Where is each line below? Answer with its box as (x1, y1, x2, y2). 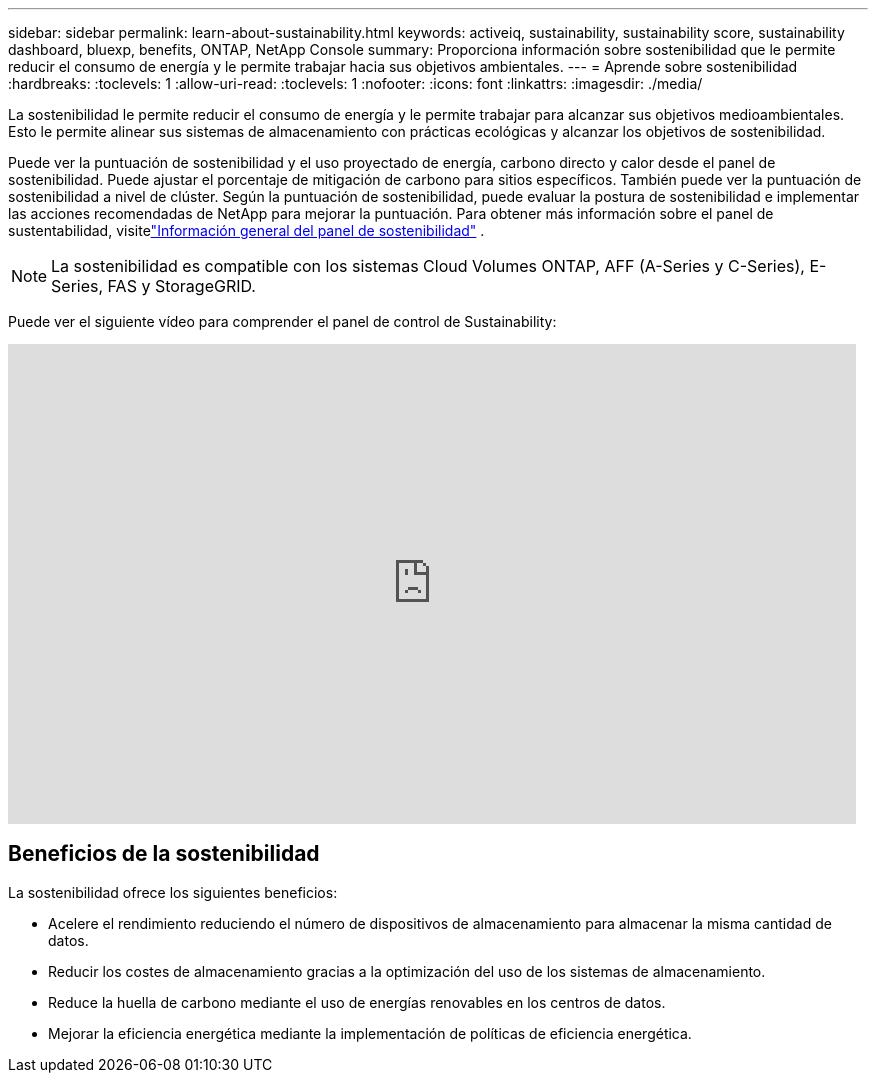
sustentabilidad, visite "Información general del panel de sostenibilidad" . (8, 222, 485, 239)
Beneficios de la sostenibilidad (8, 841, 320, 867)
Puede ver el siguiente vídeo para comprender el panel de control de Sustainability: (8, 313, 557, 330)
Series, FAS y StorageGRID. (51, 276, 256, 296)
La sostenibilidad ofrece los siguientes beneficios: (8, 883, 338, 901)
